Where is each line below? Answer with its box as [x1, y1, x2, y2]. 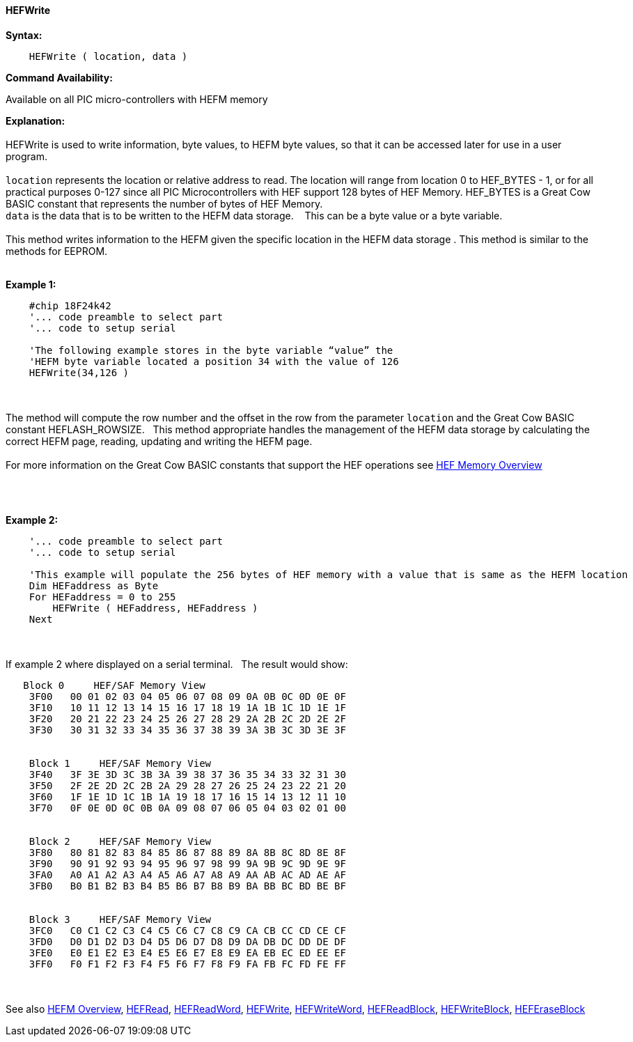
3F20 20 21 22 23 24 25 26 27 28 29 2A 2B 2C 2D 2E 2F [29, 713, 346, 724]
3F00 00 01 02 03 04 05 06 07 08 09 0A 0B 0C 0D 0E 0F [29, 690, 346, 702]
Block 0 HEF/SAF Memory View [23, 679, 205, 691]
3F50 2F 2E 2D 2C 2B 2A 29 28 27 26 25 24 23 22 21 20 [29, 779, 346, 791]
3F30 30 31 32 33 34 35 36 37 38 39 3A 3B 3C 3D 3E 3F [29, 724, 346, 736]
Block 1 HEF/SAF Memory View [29, 757, 212, 769]
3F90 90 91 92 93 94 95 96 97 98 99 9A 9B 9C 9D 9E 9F [29, 857, 346, 869]
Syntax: [6, 29, 42, 41]
